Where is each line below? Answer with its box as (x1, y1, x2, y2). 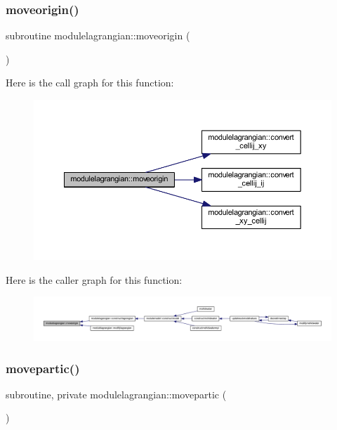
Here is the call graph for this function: (6, 75, 174, 90)
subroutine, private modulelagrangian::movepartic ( (6, 386, 227, 401)
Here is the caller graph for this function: (6, 272, 183, 287)
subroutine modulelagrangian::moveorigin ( (6, 28, 190, 43)
